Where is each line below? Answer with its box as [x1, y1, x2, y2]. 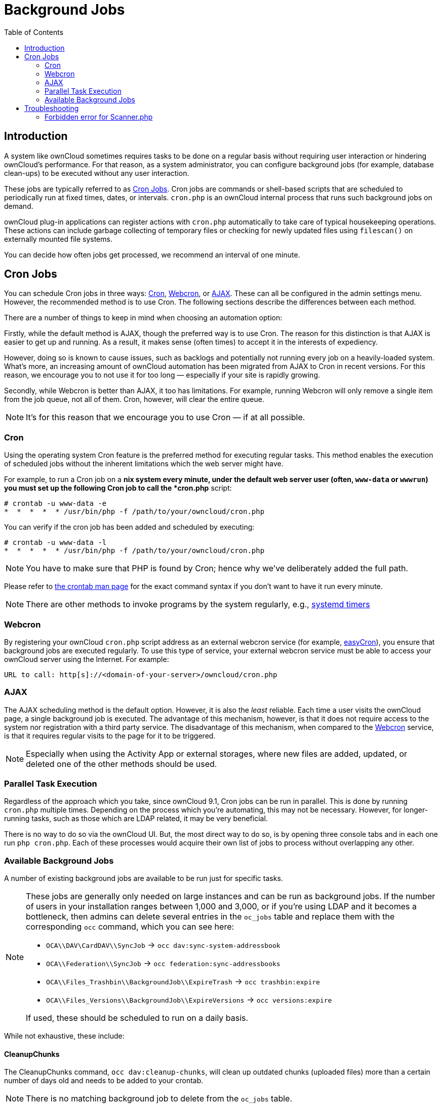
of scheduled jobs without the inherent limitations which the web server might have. [4, 459, 284, 468]
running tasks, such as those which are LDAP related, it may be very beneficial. [4, 814, 268, 823]
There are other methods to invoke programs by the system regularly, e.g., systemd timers [26, 599, 370, 610]
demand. [4, 201, 33, 210]
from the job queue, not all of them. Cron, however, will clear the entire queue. [4, 395, 264, 404]
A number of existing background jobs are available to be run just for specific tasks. [4, 874, 283, 883]
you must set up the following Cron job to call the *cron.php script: [4, 484, 232, 493]
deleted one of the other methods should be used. [26, 758, 217, 769]
